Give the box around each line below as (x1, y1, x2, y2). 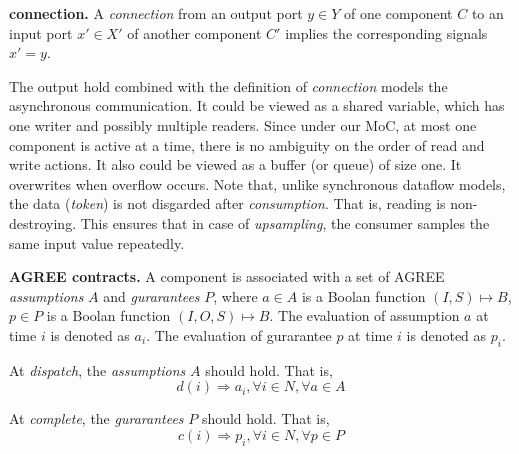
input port (9, 22, 73, 43)
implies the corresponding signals (285, 22, 488, 43)
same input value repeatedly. (9, 232, 185, 253)
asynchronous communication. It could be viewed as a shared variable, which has (9, 95, 505, 116)
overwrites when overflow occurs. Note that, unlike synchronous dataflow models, (9, 173, 506, 194)
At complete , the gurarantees (9, 408, 184, 429)
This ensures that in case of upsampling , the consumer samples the (80, 212, 490, 233)
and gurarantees (103, 285, 200, 306)
